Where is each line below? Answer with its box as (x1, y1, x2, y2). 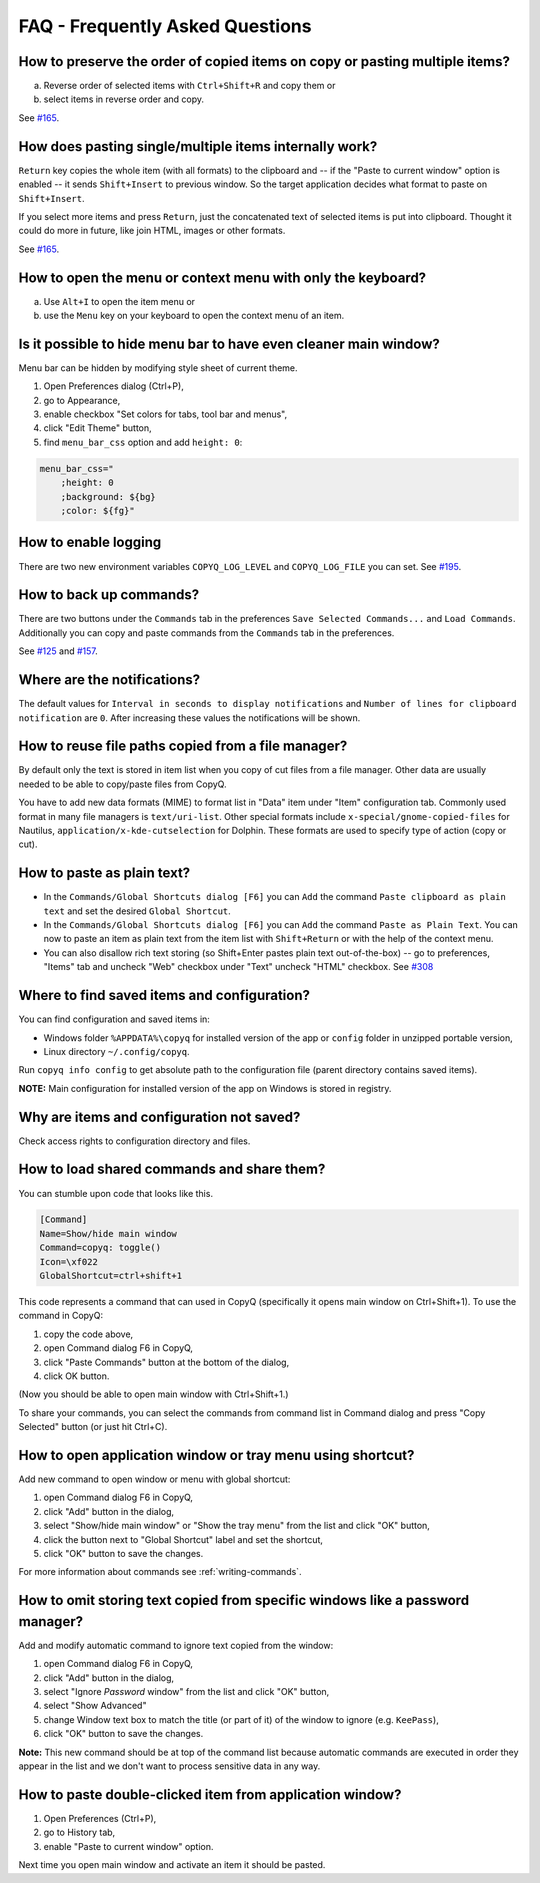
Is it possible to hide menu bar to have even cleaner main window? (18, 335, 440, 352)
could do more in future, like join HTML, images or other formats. (18, 225, 286, 237)
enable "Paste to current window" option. (43, 1840, 214, 1852)
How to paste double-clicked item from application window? (18, 1786, 402, 1803)
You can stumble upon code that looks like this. (18, 1187, 214, 1199)
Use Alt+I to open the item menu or (43, 295, 195, 307)
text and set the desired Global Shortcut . (43, 905, 232, 917)
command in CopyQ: (18, 1310, 104, 1322)
